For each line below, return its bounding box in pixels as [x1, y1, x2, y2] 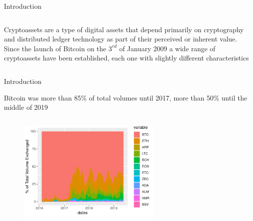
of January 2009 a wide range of [119, 43, 215, 53]
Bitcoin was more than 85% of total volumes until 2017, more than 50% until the [4, 92, 248, 102]
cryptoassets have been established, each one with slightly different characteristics [4, 53, 249, 63]
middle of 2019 [4, 102, 48, 112]
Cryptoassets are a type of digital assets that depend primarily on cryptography [4, 24, 244, 34]
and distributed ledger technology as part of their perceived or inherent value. [4, 34, 237, 44]
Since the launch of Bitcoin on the [4, 43, 107, 53]
